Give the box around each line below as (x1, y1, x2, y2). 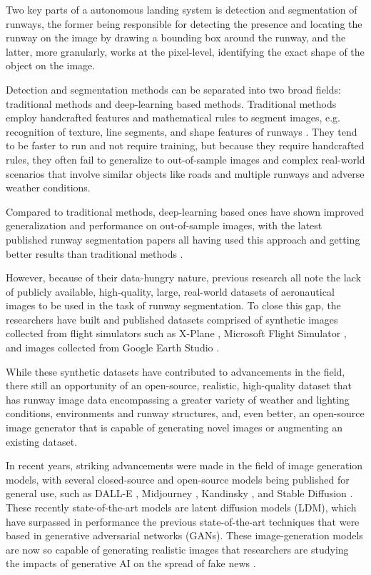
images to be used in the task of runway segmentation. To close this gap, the (6, 298, 341, 313)
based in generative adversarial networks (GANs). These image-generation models (6, 528, 363, 543)
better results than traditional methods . (6, 246, 183, 261)
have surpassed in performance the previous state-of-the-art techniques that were (6, 514, 360, 529)
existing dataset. (6, 434, 78, 449)
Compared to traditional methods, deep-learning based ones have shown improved (6, 204, 365, 219)
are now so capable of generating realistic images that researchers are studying (6, 541, 349, 556)
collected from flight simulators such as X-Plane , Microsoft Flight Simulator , (6, 326, 347, 341)
